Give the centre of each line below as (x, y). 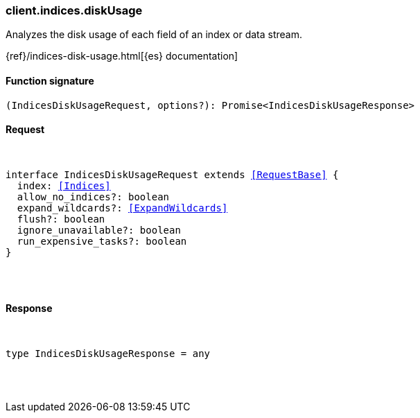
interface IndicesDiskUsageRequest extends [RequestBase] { (172, 174)
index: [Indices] (64, 185)
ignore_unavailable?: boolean (99, 230)
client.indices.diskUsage (74, 10)
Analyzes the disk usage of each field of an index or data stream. (154, 35)
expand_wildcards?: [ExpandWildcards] (122, 208)
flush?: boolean (61, 219)
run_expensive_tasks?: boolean (102, 241)
